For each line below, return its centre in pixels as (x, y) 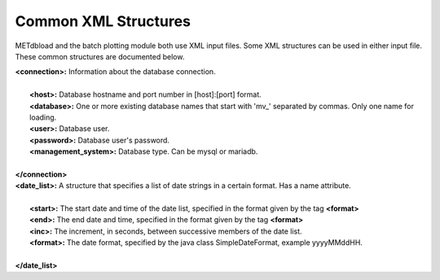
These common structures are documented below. (100, 56)
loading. (43, 117)
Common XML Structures (103, 21)
